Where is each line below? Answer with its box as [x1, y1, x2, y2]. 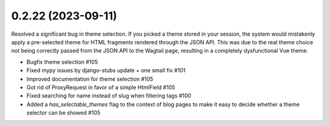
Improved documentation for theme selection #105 [26, 75, 154, 82]
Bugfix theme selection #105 [26, 58, 98, 65]
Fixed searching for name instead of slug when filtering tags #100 [26, 92, 191, 99]
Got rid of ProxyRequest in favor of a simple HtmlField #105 [26, 84, 175, 91]
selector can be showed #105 [26, 109, 101, 116]
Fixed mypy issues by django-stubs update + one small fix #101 [26, 67, 186, 74]
